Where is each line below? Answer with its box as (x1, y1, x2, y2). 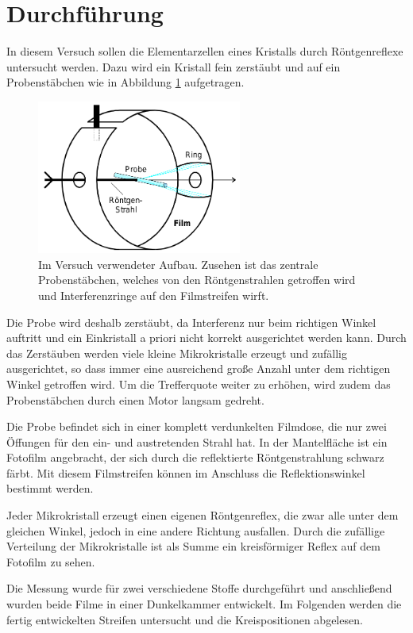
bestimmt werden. (6, 480, 94, 497)
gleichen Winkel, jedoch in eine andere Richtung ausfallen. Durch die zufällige (6, 522, 385, 539)
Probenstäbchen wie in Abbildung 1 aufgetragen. (6, 74, 245, 90)
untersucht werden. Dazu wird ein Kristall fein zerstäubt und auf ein (6, 58, 341, 75)
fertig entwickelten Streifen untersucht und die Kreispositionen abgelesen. (6, 611, 363, 627)
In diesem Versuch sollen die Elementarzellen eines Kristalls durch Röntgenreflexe (6, 43, 403, 59)
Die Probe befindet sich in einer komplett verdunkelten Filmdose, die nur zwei (6, 418, 387, 435)
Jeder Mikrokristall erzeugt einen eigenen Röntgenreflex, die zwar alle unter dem (6, 507, 399, 524)
